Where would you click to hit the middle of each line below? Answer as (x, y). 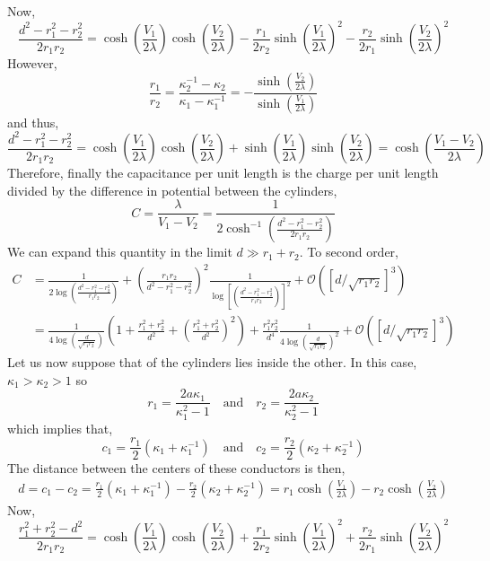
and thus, (33, 122)
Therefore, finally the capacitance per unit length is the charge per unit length (223, 173)
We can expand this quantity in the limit (120, 252)
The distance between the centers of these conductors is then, (176, 468)
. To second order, (349, 252)
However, (32, 63)
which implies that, (60, 428)
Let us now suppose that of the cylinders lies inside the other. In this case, (212, 362)
